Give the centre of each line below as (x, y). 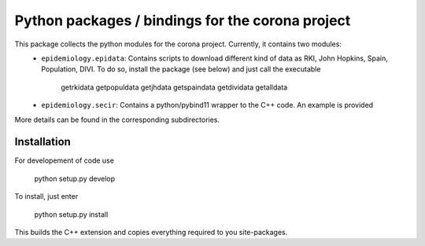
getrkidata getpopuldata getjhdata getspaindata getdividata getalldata (174, 87)
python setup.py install (71, 214)
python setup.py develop (75, 178)
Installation (42, 142)
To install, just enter (46, 196)
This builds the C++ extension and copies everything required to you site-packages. (151, 232)
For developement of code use (64, 160)
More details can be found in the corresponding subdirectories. (117, 119)
